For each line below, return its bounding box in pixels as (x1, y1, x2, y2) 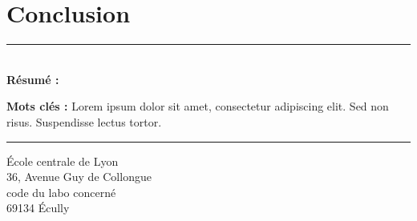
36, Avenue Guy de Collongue (6, 168, 152, 185)
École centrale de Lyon (6, 152, 119, 169)
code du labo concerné (6, 183, 116, 200)
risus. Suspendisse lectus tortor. (6, 113, 162, 130)
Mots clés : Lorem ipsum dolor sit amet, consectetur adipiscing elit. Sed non (6, 98, 389, 115)
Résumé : (6, 70, 59, 87)
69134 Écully (6, 199, 70, 216)
